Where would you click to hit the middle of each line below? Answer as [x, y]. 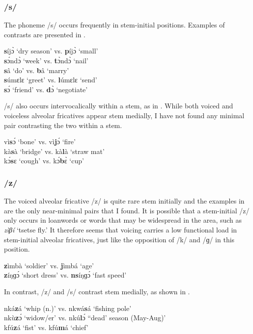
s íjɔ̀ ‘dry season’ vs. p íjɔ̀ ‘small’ [51, 51]
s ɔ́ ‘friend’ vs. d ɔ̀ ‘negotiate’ [46, 89]
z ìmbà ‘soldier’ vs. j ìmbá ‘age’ [49, 265]
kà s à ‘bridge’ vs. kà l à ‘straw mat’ [54, 151]
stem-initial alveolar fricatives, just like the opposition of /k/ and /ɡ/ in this [119, 239]
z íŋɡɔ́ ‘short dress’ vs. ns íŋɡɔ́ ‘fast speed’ [65, 275]
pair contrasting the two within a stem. [63, 125]
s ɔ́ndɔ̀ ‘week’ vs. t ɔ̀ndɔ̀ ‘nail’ [46, 60]
